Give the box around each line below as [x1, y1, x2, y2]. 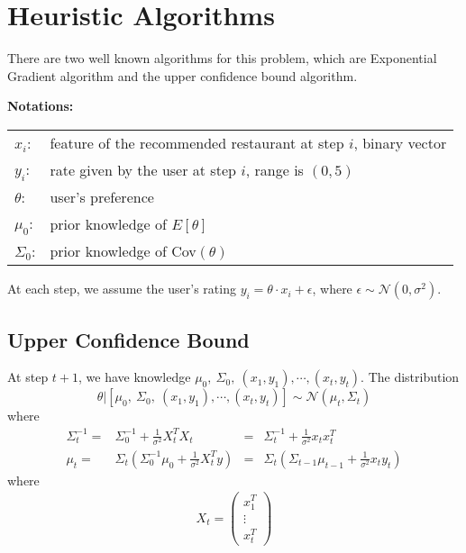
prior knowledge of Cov [50, 240, 196, 262]
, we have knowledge [78, 367, 191, 386]
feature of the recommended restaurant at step [50, 131, 344, 153]
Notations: [7, 96, 74, 115]
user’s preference [50, 186, 154, 208]
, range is [245, 159, 304, 180]
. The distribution [361, 367, 460, 386]
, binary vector [353, 131, 447, 153]
